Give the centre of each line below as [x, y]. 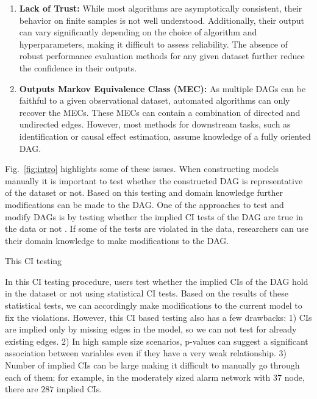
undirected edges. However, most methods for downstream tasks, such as [155, 124]
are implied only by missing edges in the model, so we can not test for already [151, 329]
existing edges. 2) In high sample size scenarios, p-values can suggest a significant [157, 341]
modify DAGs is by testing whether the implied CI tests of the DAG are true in [154, 216]
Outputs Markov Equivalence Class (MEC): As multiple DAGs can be [162, 88]
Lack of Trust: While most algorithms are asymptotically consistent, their [161, 8]
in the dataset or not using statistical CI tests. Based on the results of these [147, 293]
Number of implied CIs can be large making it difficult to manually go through [152, 365]
